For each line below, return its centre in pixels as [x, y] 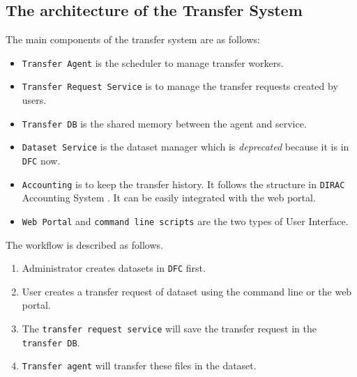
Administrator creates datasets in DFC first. [114, 268]
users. [34, 100]
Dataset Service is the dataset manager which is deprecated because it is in [185, 147]
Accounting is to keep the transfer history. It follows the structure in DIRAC [183, 184]
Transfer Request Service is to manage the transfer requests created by [180, 86]
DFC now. [41, 161]
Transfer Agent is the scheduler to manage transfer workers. [153, 62]
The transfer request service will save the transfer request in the [169, 329]
